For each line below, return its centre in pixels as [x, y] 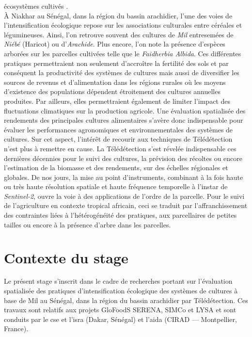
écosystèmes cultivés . [36, 6]
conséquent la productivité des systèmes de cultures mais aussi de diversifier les [122, 72]
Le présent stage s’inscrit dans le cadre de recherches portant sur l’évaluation [118, 281]
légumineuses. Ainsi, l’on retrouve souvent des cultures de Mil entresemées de [119, 34]
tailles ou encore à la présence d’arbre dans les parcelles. [87, 224]
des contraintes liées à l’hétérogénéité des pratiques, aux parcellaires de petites [120, 215]
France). [16, 329]
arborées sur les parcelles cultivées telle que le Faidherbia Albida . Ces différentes [123, 53]
